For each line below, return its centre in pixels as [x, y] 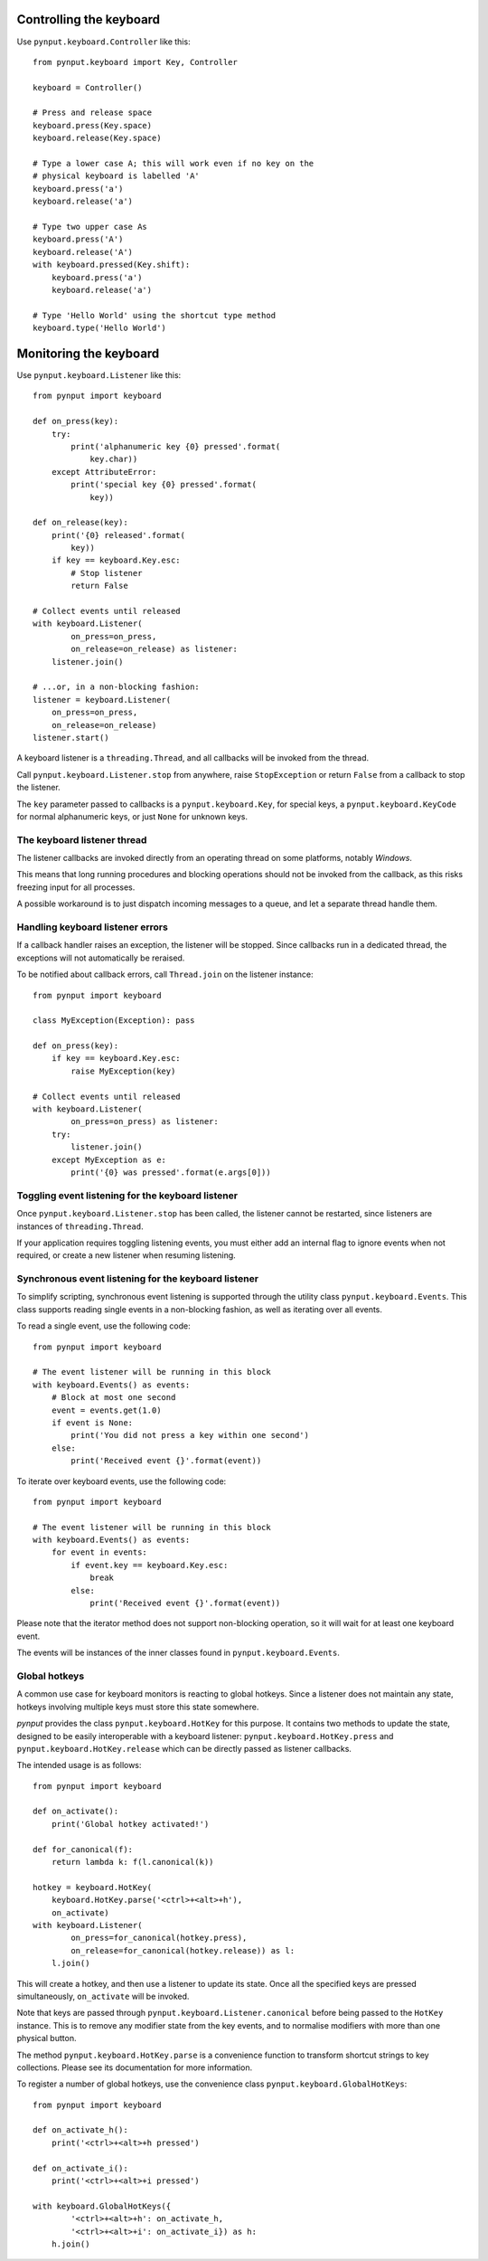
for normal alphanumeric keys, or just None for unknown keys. [132, 816]
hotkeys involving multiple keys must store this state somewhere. [138, 1707]
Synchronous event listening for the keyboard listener [138, 1279]
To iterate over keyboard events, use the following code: [122, 1481]
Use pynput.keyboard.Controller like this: [103, 42]
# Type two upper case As [90, 227]
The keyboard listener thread [82, 839]
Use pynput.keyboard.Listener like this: [99, 375]
